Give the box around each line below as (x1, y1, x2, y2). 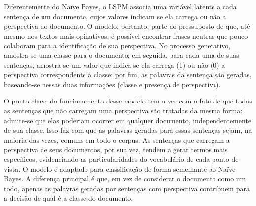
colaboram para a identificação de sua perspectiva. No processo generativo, (4, 40, 231, 51)
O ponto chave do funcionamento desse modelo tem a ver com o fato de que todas (4, 96, 252, 106)
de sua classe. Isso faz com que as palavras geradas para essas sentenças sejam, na (4, 125, 252, 135)
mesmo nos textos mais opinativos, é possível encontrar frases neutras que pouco (4, 30, 248, 41)
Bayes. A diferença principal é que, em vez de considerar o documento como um (4, 173, 246, 184)
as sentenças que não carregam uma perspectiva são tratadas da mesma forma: (4, 105, 243, 115)
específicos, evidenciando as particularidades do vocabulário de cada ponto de (4, 154, 239, 164)
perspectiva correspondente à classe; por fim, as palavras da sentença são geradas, (4, 69, 252, 80)
